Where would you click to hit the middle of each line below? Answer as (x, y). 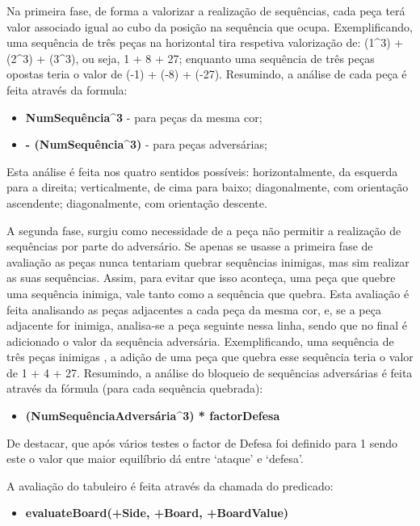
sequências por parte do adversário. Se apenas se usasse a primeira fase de (190, 246)
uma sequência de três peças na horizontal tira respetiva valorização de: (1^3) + (205, 42)
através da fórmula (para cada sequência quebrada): (135, 388)
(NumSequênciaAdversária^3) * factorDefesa (153, 416)
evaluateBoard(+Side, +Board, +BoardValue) (157, 513)
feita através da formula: (67, 89)
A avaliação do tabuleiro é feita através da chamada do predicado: (170, 485)
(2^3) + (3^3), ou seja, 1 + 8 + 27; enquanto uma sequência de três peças (191, 58)
